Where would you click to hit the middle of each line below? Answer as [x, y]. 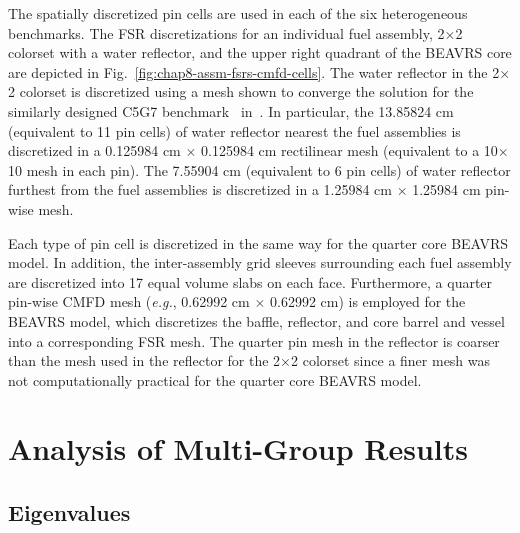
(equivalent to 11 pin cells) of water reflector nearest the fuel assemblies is [234, 130]
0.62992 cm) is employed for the [367, 301]
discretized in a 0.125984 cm [94, 150]
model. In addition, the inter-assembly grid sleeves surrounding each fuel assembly [260, 262]
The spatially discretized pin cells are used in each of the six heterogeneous [238, 13]
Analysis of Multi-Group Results [238, 448]
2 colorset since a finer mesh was [391, 360]
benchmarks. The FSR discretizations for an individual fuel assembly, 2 [226, 32]
